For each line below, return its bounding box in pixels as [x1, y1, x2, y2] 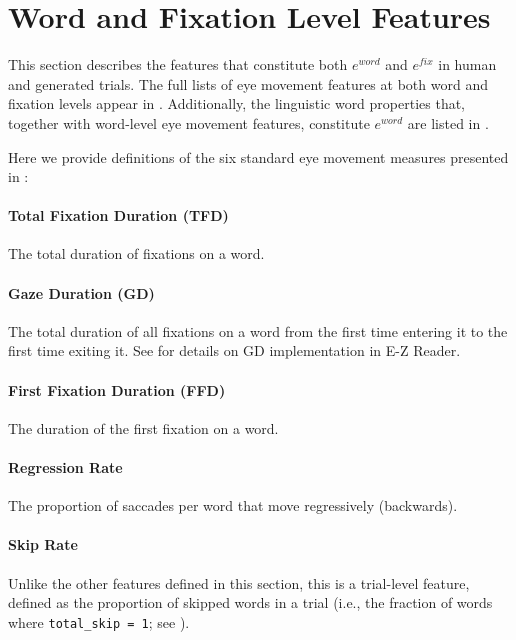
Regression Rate [8, 457, 123, 478]
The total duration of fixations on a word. [8, 243, 265, 264]
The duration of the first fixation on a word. [8, 417, 279, 438]
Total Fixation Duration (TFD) [8, 205, 229, 226]
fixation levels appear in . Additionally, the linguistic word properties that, [8, 93, 466, 114]
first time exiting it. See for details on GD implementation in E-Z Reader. [8, 340, 461, 361]
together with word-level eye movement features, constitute [8, 112, 370, 133]
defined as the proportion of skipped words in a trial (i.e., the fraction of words [8, 592, 493, 613]
